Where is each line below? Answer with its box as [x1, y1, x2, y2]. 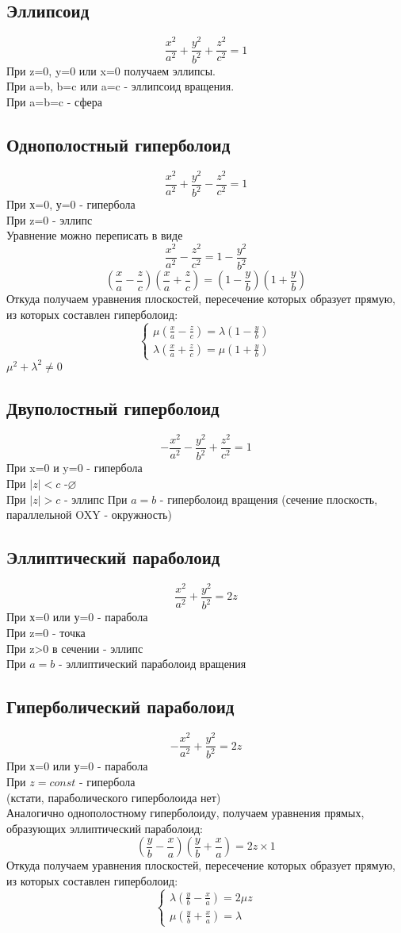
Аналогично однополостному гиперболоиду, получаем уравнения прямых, [6, 804, 365, 821]
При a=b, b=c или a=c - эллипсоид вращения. [6, 78, 235, 94]
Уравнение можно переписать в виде [6, 227, 183, 244]
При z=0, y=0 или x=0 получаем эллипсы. [6, 62, 216, 79]
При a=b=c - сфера [6, 93, 102, 109]
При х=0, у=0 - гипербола [6, 196, 136, 213]
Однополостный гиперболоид [6, 132, 231, 156]
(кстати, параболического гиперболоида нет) [6, 789, 221, 805]
